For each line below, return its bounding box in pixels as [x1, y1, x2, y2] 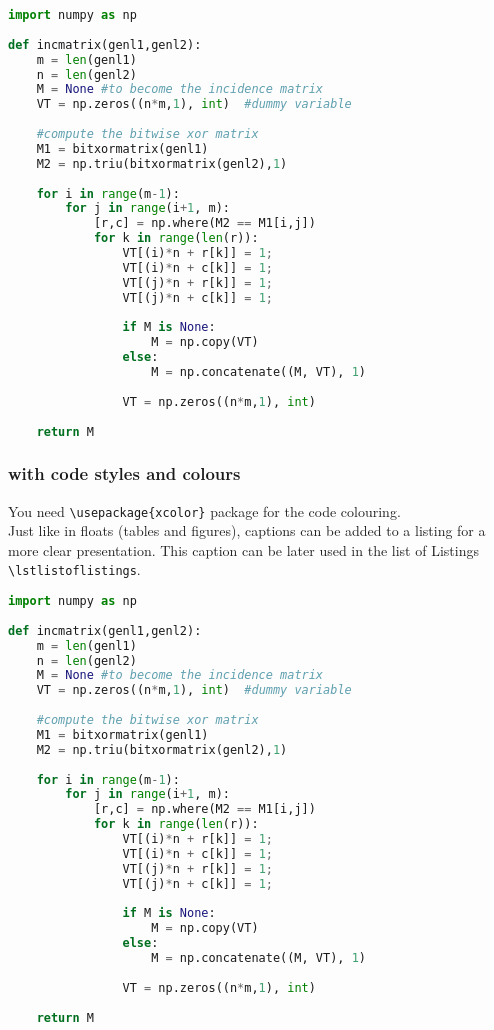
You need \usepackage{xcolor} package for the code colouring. [8, 500, 401, 521]
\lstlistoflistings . [8, 559, 141, 580]
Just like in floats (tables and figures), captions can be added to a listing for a [8, 520, 486, 541]
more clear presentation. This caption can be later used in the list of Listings [8, 539, 479, 560]
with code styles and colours [8, 461, 241, 486]
